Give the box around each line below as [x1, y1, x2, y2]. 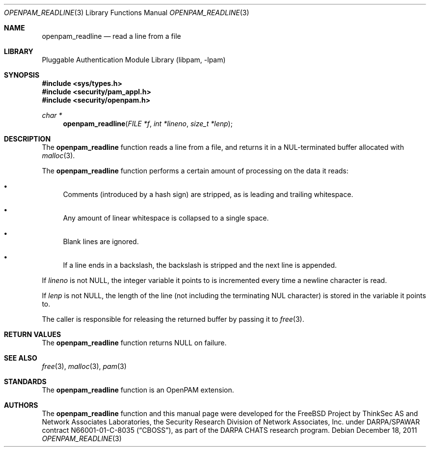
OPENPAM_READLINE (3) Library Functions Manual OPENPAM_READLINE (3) [4, 8, 249, 17]
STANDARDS [4, 377, 47, 386]
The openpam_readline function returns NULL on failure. [42, 338, 227, 347]
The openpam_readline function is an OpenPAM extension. [42, 386, 234, 394]
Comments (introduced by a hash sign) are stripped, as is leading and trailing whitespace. [63, 190, 353, 198]
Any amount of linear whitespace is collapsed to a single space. [63, 214, 269, 222]
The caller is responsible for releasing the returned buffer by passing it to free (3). [42, 315, 304, 323]
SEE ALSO [4, 354, 37, 362]
